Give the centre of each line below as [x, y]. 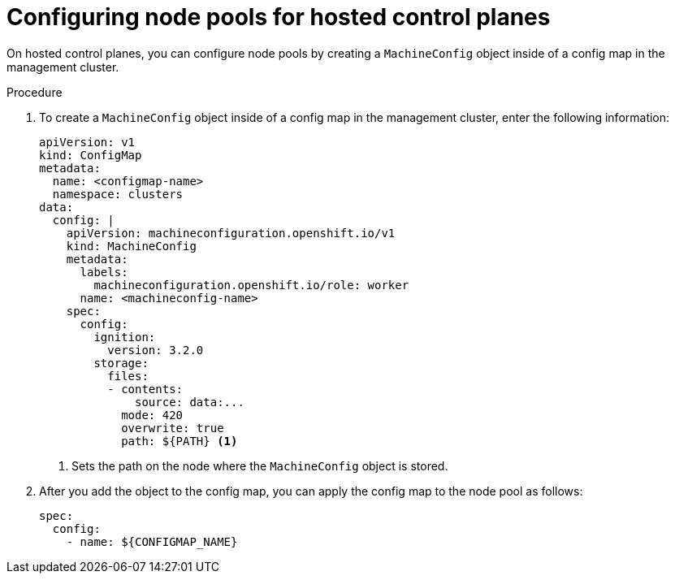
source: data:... [190, 402]
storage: [121, 363]
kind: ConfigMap [91, 155]
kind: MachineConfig [131, 246]
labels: [104, 272]
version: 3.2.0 [156, 350]
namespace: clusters [118, 194]
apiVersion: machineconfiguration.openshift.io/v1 [231, 233]
